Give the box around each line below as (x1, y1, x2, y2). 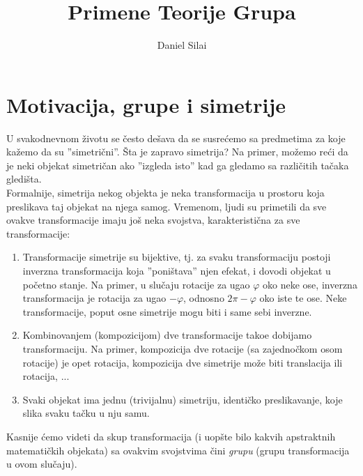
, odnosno (183, 291, 224, 305)
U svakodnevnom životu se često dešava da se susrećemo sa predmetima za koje (6, 130, 346, 145)
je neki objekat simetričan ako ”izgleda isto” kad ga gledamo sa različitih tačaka (6, 158, 349, 172)
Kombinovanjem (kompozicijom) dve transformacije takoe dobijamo (22, 328, 312, 342)
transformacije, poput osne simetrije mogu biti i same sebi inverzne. (22, 304, 312, 318)
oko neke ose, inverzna (263, 277, 357, 291)
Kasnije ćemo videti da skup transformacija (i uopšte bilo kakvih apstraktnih (6, 429, 336, 443)
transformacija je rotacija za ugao (22, 291, 167, 305)
